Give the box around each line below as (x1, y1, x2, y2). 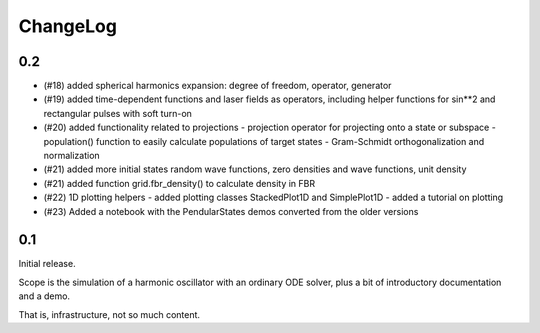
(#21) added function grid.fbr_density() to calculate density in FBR (43, 177, 315, 189)
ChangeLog (18, 15, 117, 37)
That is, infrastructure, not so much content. (18, 308, 200, 320)
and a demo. (18, 290, 70, 302)
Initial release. (18, 258, 76, 270)
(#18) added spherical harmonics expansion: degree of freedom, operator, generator (43, 80, 392, 92)
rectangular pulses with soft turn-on (43, 107, 192, 119)
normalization (43, 150, 100, 162)
